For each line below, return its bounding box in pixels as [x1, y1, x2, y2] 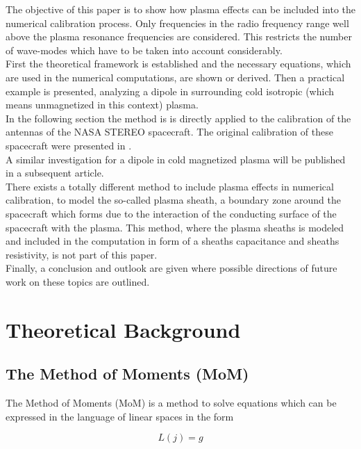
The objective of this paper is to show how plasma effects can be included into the [6, 2, 355, 16]
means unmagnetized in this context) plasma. [6, 97, 199, 112]
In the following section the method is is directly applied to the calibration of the [6, 111, 351, 125]
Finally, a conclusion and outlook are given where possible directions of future [6, 261, 337, 275]
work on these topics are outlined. [6, 274, 150, 288]
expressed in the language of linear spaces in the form [6, 409, 234, 423]
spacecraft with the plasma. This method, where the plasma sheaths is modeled [6, 220, 344, 234]
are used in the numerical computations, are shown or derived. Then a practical [6, 70, 345, 84]
